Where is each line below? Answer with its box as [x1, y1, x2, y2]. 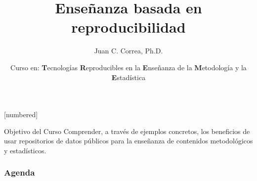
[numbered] [4, 109, 38, 120]
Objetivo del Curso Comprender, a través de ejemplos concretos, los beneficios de [4, 126, 250, 136]
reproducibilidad [71, 17, 186, 37]
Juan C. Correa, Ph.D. [94, 45, 163, 56]
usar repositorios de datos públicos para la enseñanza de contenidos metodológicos [4, 136, 253, 146]
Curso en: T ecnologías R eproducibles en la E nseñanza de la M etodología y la [10, 62, 247, 72]
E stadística [111, 72, 146, 82]
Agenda [4, 166, 35, 179]
